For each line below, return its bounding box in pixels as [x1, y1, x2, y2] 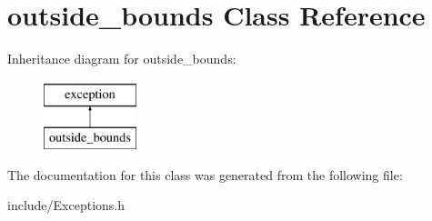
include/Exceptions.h [7, 196, 126, 215]
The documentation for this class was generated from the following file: [7, 165, 403, 184]
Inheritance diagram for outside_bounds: [7, 49, 236, 68]
